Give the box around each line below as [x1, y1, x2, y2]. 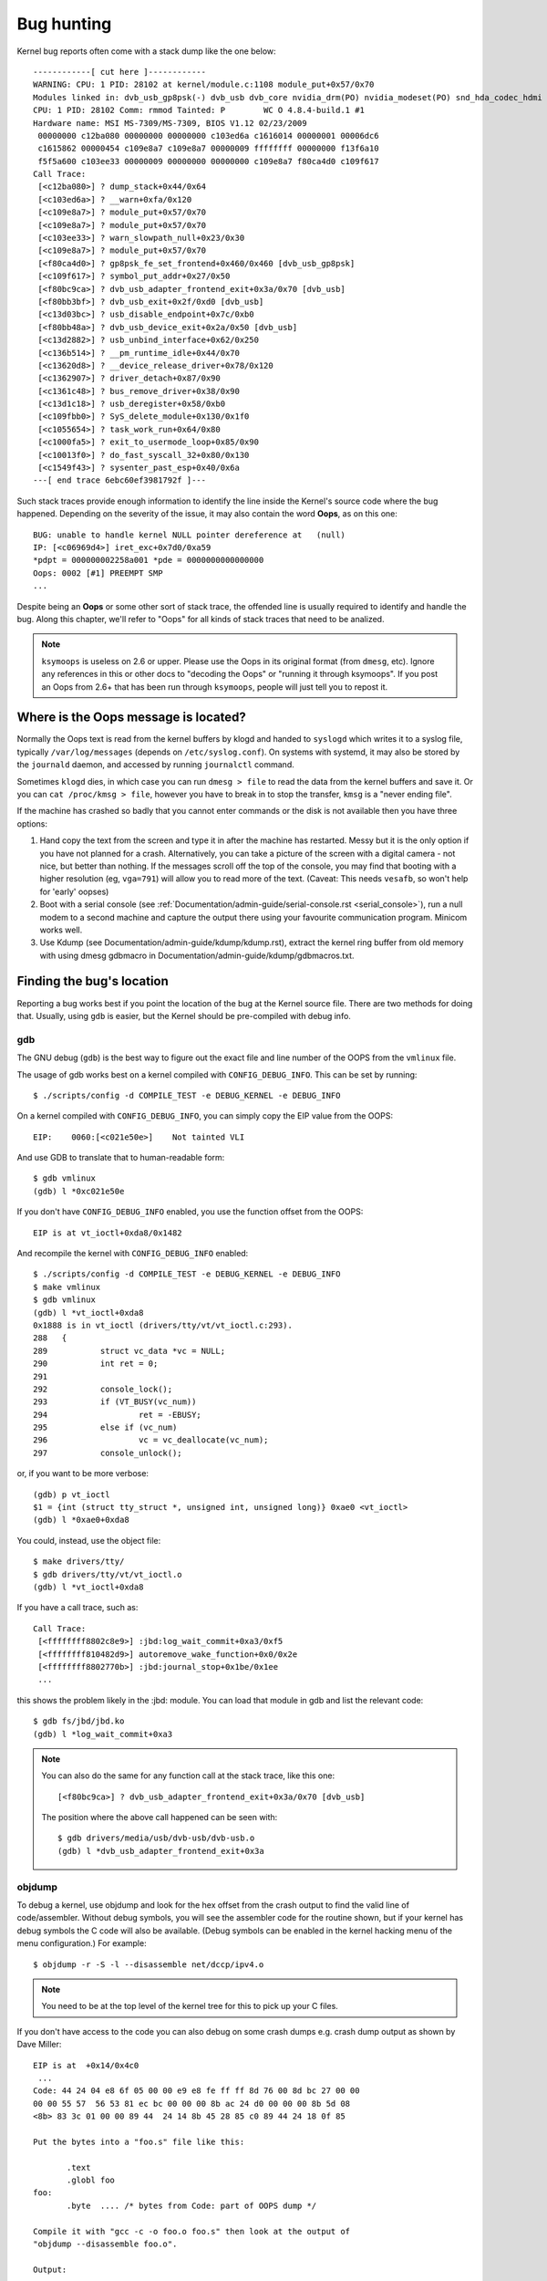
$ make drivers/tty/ [33, 1557, 125, 1567]
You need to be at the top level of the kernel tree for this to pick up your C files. [41, 2001, 339, 2012]
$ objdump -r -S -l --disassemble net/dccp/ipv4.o [33, 1959, 264, 1970]
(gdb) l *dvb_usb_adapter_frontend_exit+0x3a [57, 1846, 264, 1856]
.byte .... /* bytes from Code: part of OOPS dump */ [67, 2200, 317, 2211]
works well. [39, 924, 83, 935]
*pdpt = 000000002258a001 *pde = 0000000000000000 [33, 555, 264, 566]
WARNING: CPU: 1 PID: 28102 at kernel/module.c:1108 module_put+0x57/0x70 [33, 79, 375, 90]
